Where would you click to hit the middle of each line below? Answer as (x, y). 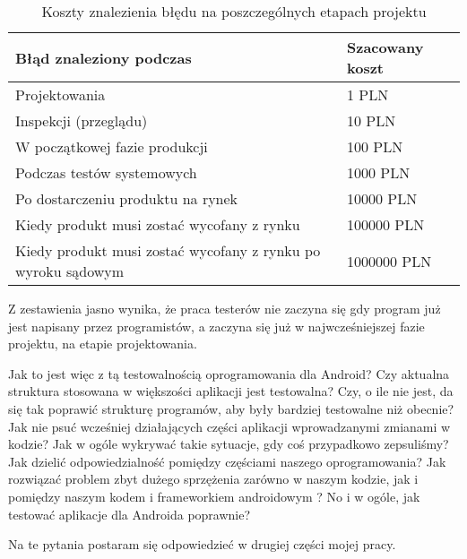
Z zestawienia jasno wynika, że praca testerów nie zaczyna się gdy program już (225, 308)
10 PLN (372, 120)
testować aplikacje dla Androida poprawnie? (130, 514)
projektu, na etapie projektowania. (103, 344)
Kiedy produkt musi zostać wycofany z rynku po (168, 250)
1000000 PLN (389, 261)
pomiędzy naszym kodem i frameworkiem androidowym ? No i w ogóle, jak (214, 496)
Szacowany (385, 47)
